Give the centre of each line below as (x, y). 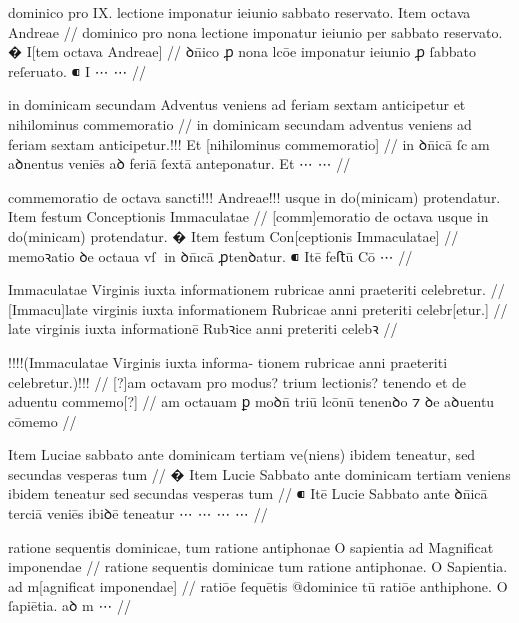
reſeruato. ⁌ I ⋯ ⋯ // (77, 70)
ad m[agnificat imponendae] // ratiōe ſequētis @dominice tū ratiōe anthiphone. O (258, 585)
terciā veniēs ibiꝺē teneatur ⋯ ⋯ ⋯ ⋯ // (138, 513)
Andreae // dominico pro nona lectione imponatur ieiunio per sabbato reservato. (255, 31)
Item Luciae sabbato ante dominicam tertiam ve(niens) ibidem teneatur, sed (242, 454)
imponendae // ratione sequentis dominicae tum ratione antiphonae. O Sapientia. (258, 566)
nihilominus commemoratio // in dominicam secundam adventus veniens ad (240, 123)
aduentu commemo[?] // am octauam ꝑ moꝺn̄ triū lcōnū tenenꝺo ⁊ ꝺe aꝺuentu (251, 401)
